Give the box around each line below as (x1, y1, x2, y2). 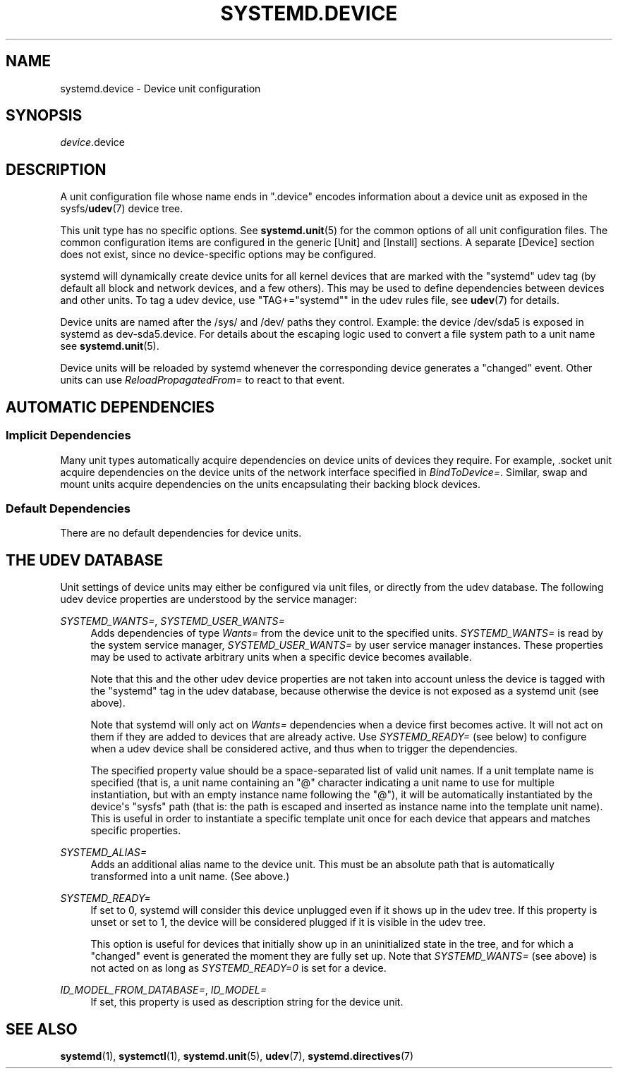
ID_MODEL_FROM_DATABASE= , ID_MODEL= (60, 984, 267, 996)
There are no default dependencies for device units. (60, 527, 302, 539)
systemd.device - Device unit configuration (60, 82, 261, 94)
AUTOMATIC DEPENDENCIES (6, 398, 215, 416)
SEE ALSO (6, 1020, 78, 1038)
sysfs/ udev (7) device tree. (60, 202, 183, 215)
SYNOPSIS (6, 106, 83, 125)
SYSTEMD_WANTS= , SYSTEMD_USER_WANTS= (60, 615, 285, 628)
